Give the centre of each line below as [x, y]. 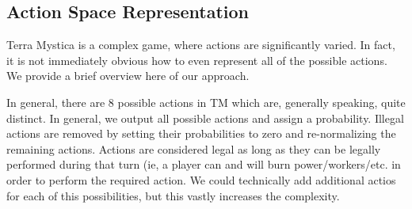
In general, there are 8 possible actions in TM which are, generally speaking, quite [206, 102]
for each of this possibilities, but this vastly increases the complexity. [173, 195]
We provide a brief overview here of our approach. [128, 76]
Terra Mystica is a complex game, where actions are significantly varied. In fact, [201, 45]
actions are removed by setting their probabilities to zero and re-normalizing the [201, 133]
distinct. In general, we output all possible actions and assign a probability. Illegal [205, 118]
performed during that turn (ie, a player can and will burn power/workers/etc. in [204, 164]
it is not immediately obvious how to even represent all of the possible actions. [197, 60]
